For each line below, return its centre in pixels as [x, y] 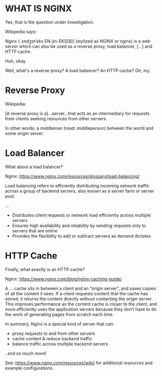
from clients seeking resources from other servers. [56, 119]
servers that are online [35, 230]
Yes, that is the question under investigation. [50, 22]
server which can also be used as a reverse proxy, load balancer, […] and [79, 46]
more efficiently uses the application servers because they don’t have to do [81, 309]
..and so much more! [26, 353]
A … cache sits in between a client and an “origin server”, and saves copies [81, 288]
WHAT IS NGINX [39, 9]
